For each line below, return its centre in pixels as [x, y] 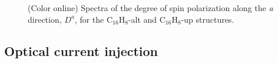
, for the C [94, 19]
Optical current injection [81, 50]
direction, [45, 19]
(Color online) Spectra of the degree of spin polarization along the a [150, 8]
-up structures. [208, 19]
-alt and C [147, 19]
